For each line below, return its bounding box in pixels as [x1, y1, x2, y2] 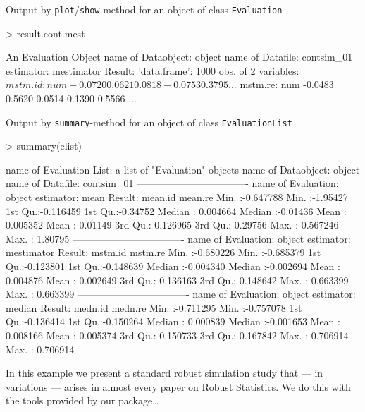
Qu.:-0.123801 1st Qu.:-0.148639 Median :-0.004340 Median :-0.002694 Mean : [6, 259, 340, 274]
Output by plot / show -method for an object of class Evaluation [6, 2, 283, 16]
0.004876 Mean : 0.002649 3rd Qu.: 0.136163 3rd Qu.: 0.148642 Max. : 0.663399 [6, 272, 349, 287]
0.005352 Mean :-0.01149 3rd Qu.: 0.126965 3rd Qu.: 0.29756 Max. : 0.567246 [6, 217, 339, 232]
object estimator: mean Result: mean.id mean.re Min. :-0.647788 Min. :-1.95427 [6, 190, 348, 205]
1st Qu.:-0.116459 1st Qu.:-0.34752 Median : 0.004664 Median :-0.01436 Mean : [6, 203, 347, 218]
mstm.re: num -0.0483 [240, 77, 334, 92]
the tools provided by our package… [6, 393, 159, 408]
